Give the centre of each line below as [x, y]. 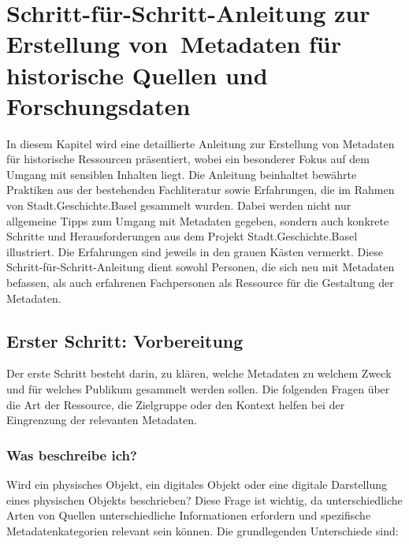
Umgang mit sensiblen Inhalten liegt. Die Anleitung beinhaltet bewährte [182, 174]
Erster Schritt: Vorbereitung [125, 340]
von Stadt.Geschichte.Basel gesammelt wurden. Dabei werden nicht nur [179, 205]
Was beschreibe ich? [72, 455]
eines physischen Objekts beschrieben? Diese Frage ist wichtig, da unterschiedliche [204, 499]
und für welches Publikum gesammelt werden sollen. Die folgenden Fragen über [198, 389]
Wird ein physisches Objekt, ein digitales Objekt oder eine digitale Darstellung [197, 484]
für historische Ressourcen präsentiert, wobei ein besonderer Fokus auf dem [188, 159]
